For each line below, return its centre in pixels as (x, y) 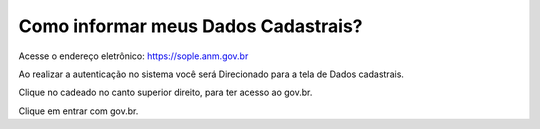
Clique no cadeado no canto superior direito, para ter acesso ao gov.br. (165, 92)
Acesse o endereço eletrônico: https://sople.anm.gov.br (133, 56)
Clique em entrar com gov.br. (78, 111)
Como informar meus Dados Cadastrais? (191, 26)
